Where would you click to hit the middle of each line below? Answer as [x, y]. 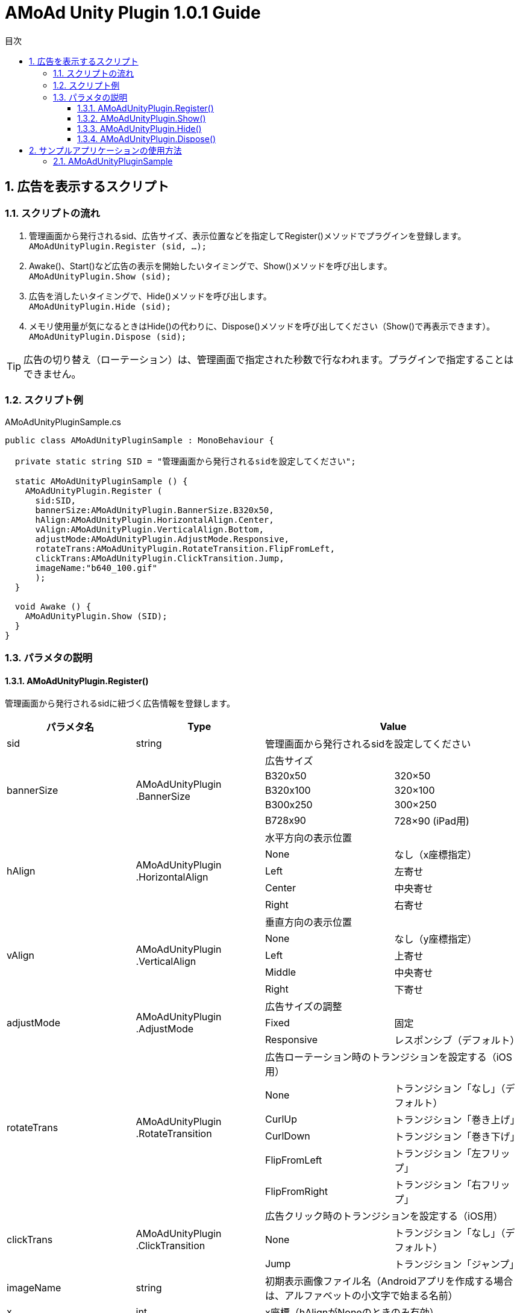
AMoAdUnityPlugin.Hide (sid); [100, 306]
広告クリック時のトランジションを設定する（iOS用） [384, 1216]
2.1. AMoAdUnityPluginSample [113, 161]
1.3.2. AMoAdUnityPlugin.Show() [142, 118]
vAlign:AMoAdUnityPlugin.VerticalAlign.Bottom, [149, 529]
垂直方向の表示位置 [309, 922]
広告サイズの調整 [304, 1007]
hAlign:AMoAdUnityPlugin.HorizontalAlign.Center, [155, 519]
